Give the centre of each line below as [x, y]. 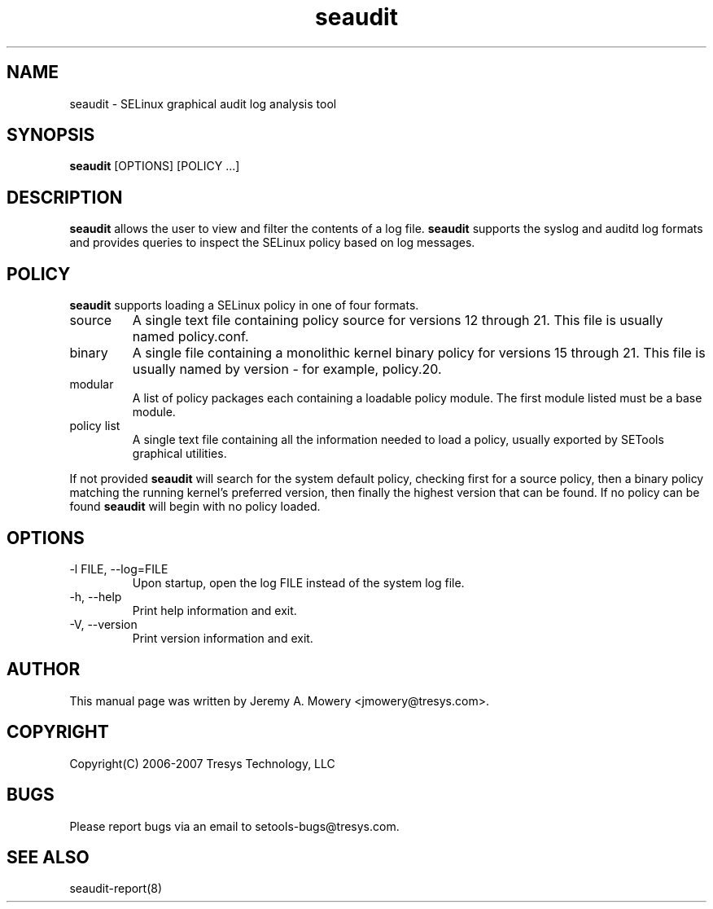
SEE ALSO [48, 857]
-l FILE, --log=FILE [119, 569]
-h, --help [96, 596]
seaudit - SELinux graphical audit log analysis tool [203, 103]
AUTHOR [44, 670]
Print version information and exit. [223, 638]
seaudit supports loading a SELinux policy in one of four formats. [244, 305]
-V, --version [103, 624]
